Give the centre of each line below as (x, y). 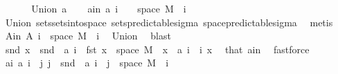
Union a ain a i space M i (109, 8)
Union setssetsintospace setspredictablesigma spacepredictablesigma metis (169, 22)
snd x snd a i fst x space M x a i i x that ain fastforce (157, 49)
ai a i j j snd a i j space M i (87, 63)
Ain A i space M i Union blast (88, 36)
